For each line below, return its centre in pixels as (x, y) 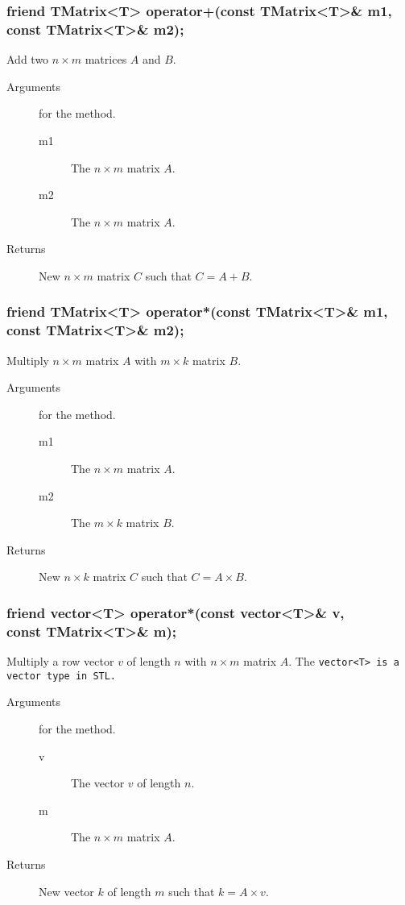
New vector (66, 891)
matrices (106, 59)
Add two (28, 59)
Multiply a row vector (60, 661)
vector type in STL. (62, 676)
